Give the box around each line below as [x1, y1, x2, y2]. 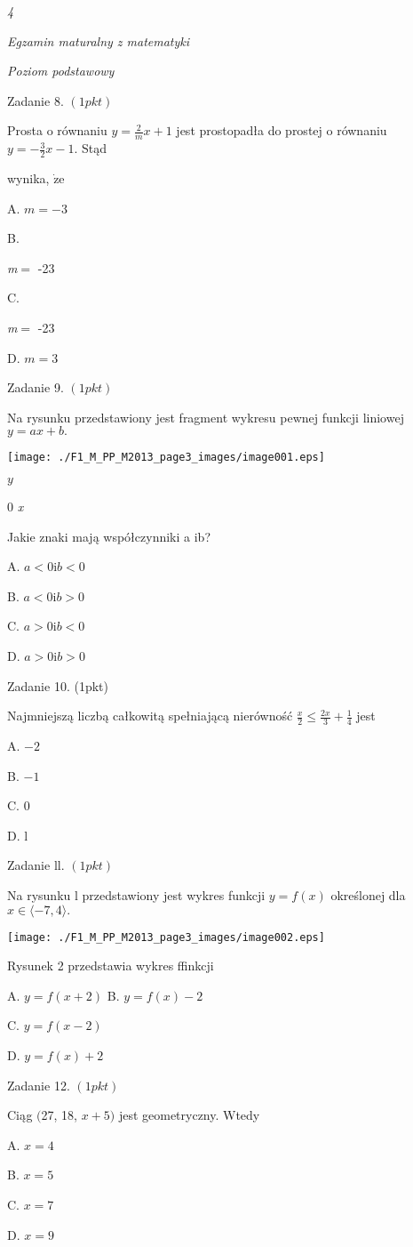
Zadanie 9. [7, 378, 64, 397]
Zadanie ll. [7, 856, 65, 874]
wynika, [7, 169, 50, 188]
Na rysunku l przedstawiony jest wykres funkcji [7, 885, 266, 904]
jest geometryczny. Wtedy [118, 1106, 260, 1124]
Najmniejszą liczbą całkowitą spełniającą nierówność [7, 706, 293, 725]
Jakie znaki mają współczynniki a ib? [7, 527, 210, 545]
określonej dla [330, 885, 406, 904]
